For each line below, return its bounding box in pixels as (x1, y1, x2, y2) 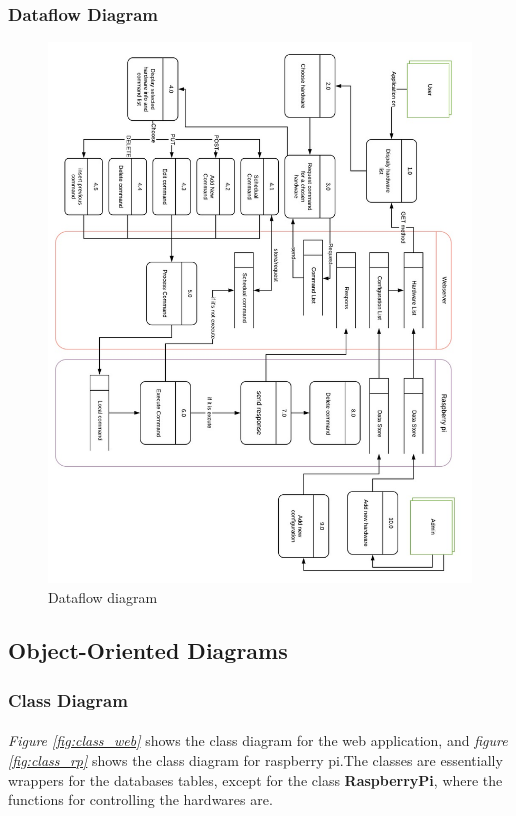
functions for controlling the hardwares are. (8, 789, 273, 810)
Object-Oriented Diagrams (8, 635, 288, 666)
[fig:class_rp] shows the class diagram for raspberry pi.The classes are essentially (8, 749, 503, 770)
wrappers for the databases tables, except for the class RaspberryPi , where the (8, 769, 503, 790)
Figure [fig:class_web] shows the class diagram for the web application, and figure (8, 730, 508, 751)
